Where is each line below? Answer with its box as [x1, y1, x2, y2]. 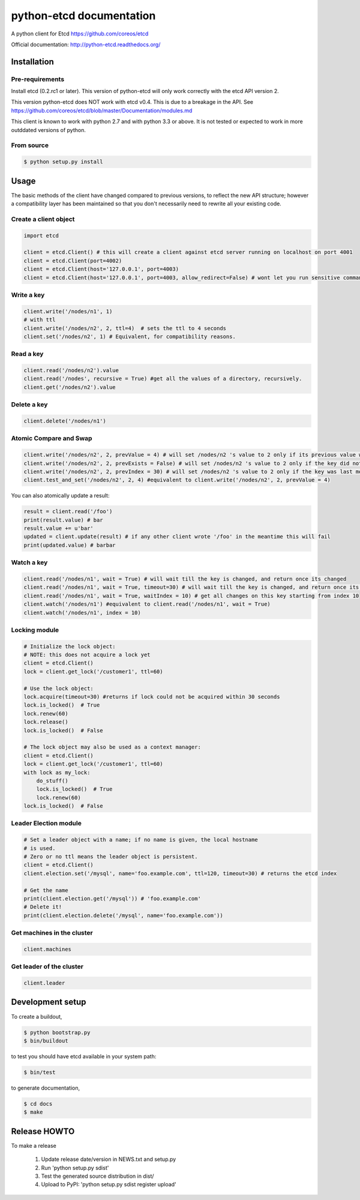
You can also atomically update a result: [11, 492, 110, 499]
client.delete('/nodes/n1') [23, 417, 106, 424]
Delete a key [11, 400, 48, 409]
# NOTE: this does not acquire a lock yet [23, 651, 151, 659]
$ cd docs [23, 1100, 53, 1107]
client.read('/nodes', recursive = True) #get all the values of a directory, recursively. [23, 375, 302, 382]
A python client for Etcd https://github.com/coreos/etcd [11, 30, 149, 37]
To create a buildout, [11, 1013, 62, 1020]
